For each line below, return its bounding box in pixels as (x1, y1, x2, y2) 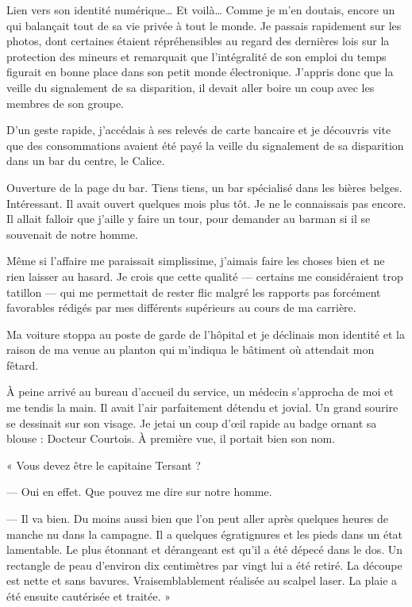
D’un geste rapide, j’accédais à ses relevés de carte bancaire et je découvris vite (6, 121, 391, 138)
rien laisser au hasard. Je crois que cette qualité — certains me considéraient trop (6, 267, 403, 284)
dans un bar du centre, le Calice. (6, 152, 165, 169)
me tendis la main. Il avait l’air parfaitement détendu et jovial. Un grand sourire (6, 399, 399, 416)
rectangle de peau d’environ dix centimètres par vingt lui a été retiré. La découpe (6, 556, 402, 573)
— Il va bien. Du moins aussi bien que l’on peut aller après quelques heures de (6, 510, 389, 527)
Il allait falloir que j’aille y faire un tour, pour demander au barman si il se (6, 210, 371, 227)
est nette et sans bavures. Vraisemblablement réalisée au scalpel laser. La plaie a (6, 572, 398, 589)
